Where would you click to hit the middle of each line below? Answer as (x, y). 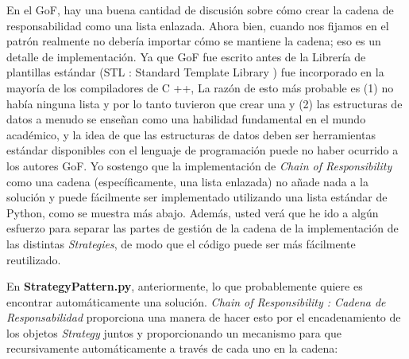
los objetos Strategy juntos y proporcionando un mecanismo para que (174, 332)
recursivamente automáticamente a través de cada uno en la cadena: (172, 348)
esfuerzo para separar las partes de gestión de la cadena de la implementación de (203, 228)
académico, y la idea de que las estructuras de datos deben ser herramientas (191, 134)
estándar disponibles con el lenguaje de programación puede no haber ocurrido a (203, 150)
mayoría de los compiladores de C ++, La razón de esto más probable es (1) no (200, 87)
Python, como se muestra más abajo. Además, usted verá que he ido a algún (193, 212)
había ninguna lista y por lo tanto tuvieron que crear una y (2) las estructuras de (204, 103)
